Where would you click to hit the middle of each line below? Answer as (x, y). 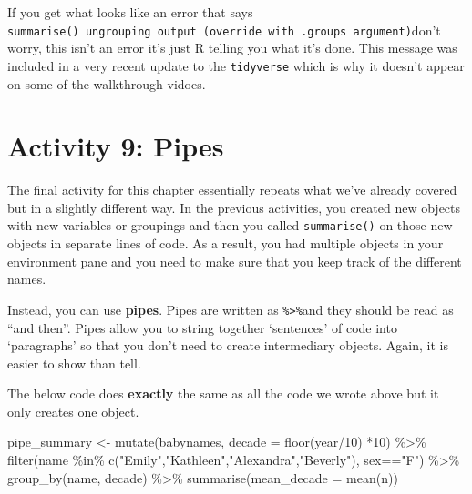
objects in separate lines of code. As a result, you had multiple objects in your (226, 243)
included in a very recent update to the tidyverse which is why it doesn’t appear (236, 65)
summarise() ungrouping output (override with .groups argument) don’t (224, 30)
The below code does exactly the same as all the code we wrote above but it (223, 393)
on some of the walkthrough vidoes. (107, 83)
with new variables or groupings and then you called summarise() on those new (230, 225)
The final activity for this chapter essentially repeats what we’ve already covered (232, 190)
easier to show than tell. (74, 363)
